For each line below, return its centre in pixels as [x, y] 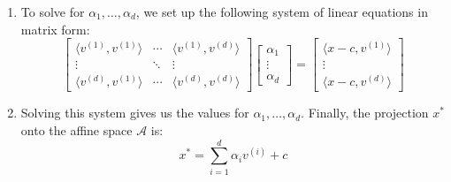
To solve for [53, 11]
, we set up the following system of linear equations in [282, 11]
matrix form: [55, 29]
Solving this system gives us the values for [135, 113]
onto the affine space [76, 129]
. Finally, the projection [365, 113]
